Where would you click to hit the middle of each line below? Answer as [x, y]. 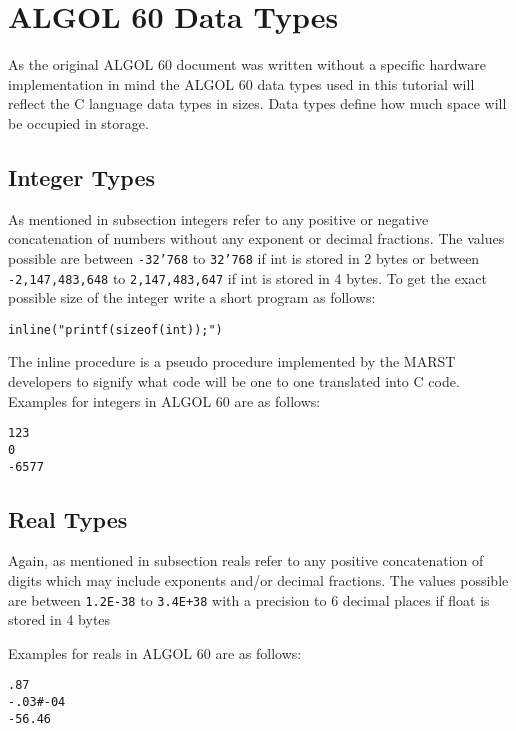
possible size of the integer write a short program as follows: [192, 297]
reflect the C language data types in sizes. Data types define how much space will [257, 103]
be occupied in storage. [78, 122]
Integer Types [82, 176]
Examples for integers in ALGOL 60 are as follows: [164, 400]
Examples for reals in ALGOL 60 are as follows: [155, 652]
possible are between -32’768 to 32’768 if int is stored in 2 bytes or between [244, 257]
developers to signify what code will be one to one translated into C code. [234, 381]
